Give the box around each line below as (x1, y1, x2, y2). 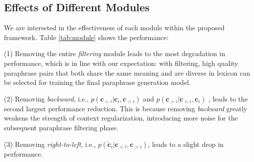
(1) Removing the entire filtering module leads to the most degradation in (4, 48, 225, 59)
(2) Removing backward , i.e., (4, 93, 89, 103)
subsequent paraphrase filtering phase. (4, 122, 118, 132)
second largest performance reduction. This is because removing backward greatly (4, 103, 247, 113)
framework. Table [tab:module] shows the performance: (4, 32, 169, 42)
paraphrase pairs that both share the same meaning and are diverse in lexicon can (4, 67, 251, 78)
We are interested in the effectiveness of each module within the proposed (4, 22, 225, 33)
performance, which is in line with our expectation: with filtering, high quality (4, 58, 238, 68)
